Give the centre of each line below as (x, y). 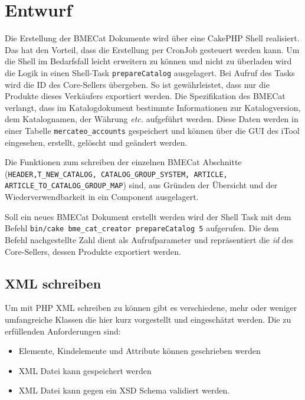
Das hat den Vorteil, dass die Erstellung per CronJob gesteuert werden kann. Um (152, 49)
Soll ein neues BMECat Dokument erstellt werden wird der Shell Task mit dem (148, 216)
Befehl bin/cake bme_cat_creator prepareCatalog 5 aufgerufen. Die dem (142, 228)
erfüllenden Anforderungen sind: (63, 331)
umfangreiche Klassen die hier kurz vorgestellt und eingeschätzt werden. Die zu (148, 319)
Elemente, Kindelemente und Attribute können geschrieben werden (140, 351)
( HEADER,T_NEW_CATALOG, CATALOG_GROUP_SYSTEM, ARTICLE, (116, 173)
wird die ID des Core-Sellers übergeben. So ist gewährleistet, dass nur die (137, 84)
